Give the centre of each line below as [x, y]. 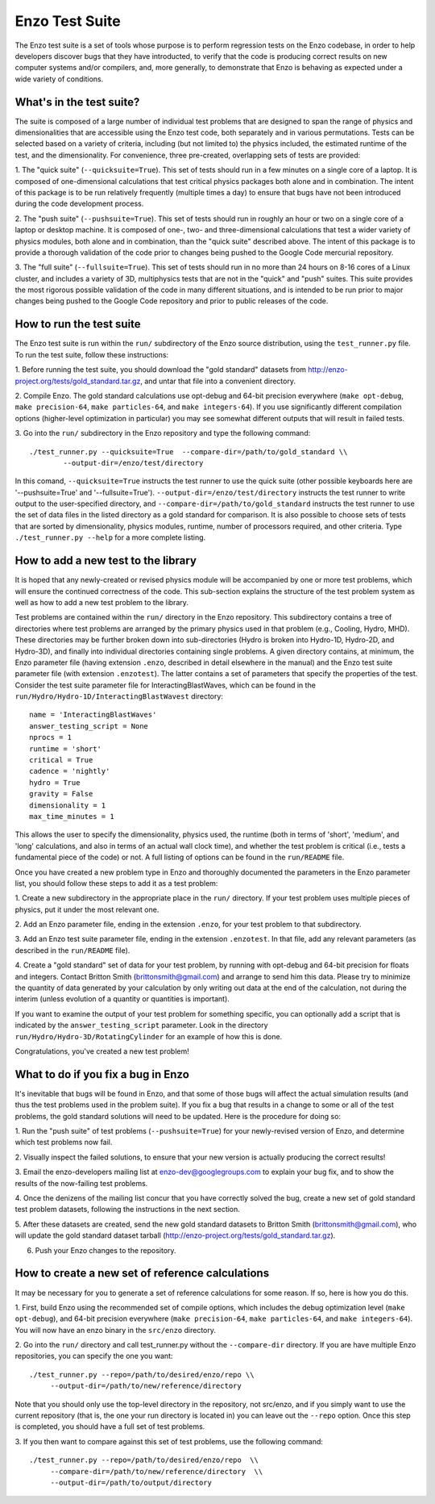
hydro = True [55, 782]
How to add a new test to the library [106, 561]
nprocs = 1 [51, 737]
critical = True [61, 760]
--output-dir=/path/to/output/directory [131, 1482]
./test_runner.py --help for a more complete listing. [110, 537]
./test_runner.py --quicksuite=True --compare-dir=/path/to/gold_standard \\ [188, 451]
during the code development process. [79, 204]
